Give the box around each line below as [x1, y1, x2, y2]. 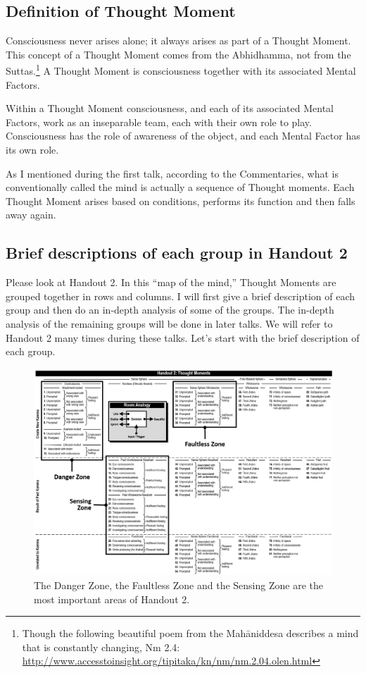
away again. [6, 207, 56, 222]
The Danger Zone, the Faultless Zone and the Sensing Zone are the [34, 577, 323, 592]
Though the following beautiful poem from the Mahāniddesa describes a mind [22, 626, 359, 641]
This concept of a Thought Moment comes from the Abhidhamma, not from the [6, 47, 351, 61]
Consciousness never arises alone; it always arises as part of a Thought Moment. [6, 33, 351, 48]
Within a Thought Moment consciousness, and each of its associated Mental [6, 101, 334, 116]
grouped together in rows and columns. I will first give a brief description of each [6, 288, 355, 303]
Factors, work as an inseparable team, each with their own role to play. [6, 114, 312, 129]
